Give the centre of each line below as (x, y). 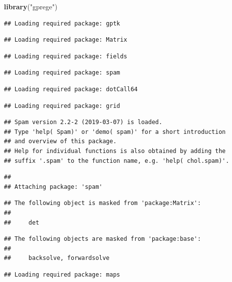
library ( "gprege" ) (31, 6)
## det (22, 222)
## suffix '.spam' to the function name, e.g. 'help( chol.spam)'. (117, 161)
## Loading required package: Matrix (66, 40)
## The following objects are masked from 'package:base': (102, 239)
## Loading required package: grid (62, 106)
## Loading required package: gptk (62, 23)
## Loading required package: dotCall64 (71, 89)
